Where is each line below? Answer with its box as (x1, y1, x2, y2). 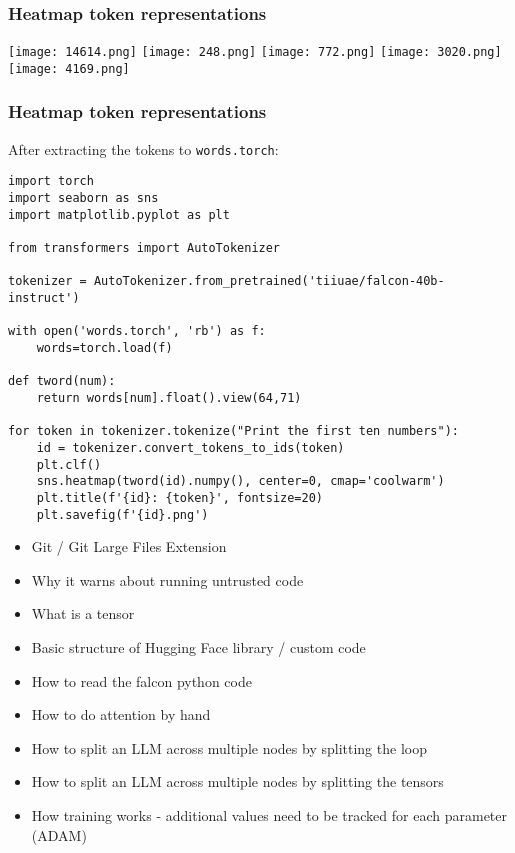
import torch (8, 174, 94, 189)
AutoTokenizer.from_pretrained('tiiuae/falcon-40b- (93, 274, 445, 289)
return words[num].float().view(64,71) (36, 390, 302, 405)
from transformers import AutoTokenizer (8, 241, 281, 256)
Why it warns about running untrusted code (31, 569, 304, 590)
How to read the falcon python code (31, 670, 252, 691)
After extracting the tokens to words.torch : (8, 138, 279, 159)
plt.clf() (36, 457, 102, 472)
